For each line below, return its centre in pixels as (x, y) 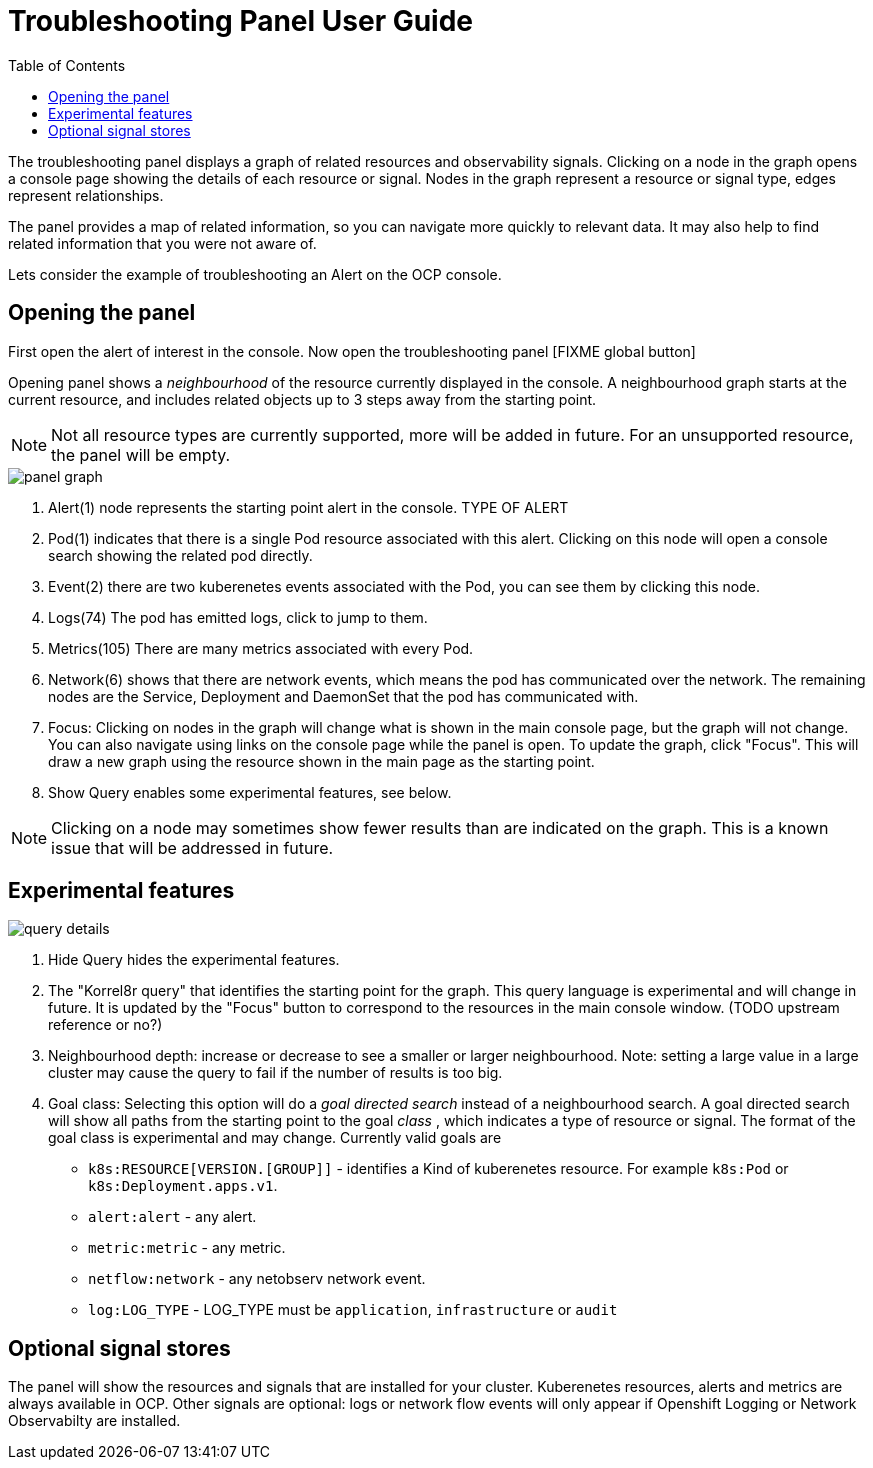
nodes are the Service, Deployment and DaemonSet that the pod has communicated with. (343, 696)
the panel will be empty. (141, 454)
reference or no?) (105, 1025)
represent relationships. (86, 195)
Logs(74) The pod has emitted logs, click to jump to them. (238, 617)
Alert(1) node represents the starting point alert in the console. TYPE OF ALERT (308, 507)
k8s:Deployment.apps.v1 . (183, 1186)
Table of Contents (67, 65)
